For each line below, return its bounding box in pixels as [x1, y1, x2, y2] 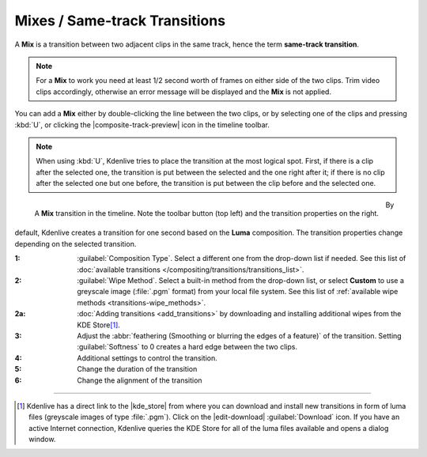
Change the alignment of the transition [77, 376, 202, 385]
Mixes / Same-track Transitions [14, 12, 225, 29]
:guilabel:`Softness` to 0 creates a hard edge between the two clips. [77, 342, 298, 352]
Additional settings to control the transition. [77, 353, 217, 363]
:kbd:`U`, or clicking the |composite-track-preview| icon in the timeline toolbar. [14, 119, 270, 130]
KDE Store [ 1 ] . [77, 320, 120, 330]
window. [28, 435, 56, 444]
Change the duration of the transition [77, 364, 198, 374]
